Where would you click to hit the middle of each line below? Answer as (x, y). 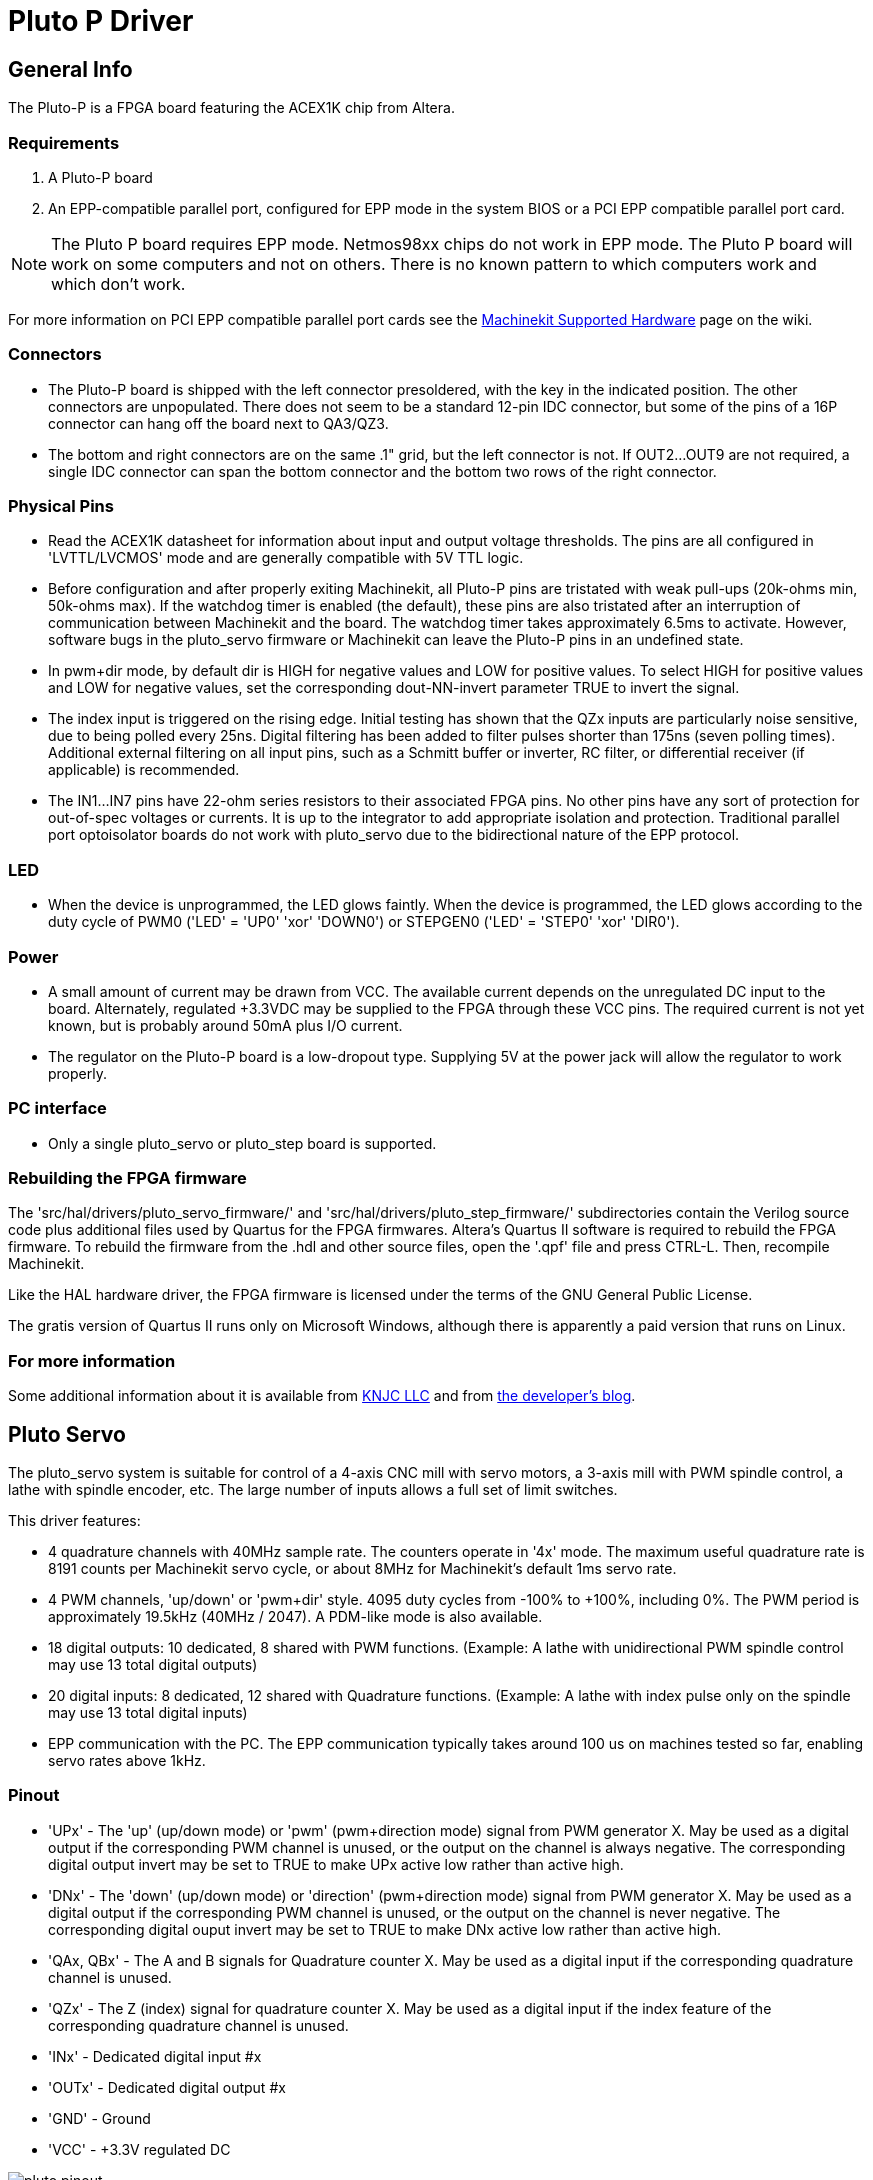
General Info (70, 69)
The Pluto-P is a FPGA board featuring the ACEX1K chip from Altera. (231, 108)
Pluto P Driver (101, 21)
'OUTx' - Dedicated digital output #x (167, 2087)
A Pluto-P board (100, 177)
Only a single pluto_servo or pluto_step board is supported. (242, 1143)
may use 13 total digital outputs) (153, 1665)
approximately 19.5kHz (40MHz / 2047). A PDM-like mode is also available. (295, 1617)
